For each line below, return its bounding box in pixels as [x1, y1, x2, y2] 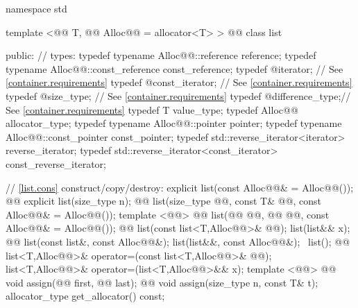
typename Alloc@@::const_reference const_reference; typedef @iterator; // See [6, 61, 343, 76]
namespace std [6, 1, 67, 15]
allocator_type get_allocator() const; [6, 289, 165, 303]
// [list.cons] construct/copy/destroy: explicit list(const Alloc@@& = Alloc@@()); [6, 180, 354, 194]
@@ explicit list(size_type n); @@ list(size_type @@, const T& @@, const [6, 194, 322, 208]
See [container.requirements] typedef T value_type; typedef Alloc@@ [6, 102, 298, 117]
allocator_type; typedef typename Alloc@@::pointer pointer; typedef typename [6, 116, 342, 130]
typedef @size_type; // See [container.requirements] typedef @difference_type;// [6, 88, 351, 103]
